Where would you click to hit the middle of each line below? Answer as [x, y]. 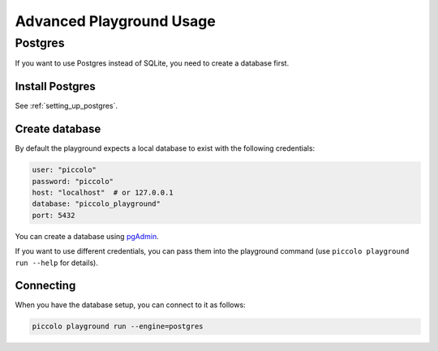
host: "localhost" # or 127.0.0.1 [103, 192]
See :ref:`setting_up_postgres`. [66, 106]
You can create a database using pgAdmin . [87, 236]
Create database [58, 129]
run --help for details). [57, 263]
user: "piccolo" [64, 170]
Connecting [45, 286]
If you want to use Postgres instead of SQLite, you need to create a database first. [152, 63]
